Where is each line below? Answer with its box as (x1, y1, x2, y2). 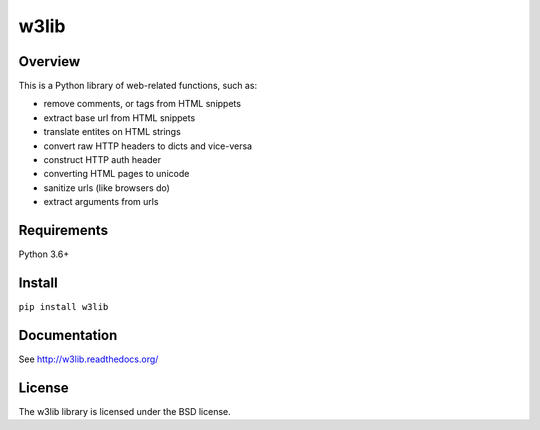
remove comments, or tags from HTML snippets (43, 98, 242, 110)
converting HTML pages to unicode (43, 168, 190, 180)
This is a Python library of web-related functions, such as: (18, 80, 258, 92)
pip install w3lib (18, 301, 109, 312)
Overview (18, 53, 81, 70)
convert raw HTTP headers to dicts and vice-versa (43, 140, 253, 152)
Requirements (18, 222, 109, 239)
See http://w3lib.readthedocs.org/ (18, 353, 159, 365)
